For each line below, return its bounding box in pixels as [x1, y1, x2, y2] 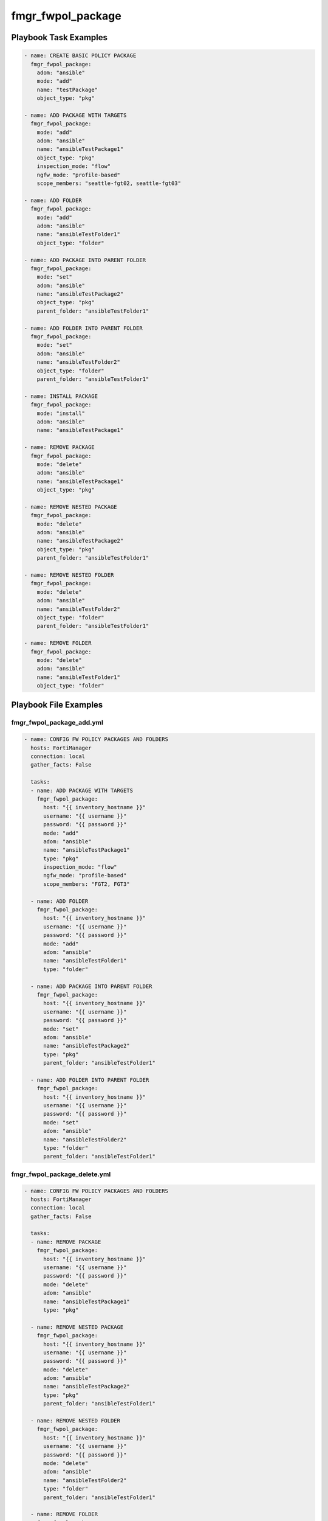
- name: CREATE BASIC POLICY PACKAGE [24, 52, 137, 59]
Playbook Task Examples [11, 32, 108, 43]
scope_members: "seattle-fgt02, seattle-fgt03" [36, 180, 182, 187]
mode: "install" [36, 409, 85, 417]
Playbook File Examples [11, 700, 103, 710]
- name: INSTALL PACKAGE [24, 392, 98, 400]
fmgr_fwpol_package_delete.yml [11, 1170, 111, 1178]
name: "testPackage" [36, 86, 98, 93]
